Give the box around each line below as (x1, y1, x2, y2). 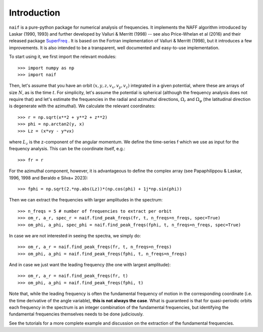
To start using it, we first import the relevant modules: (9, 54, 117, 59)
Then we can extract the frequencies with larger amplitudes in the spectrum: (9, 197, 163, 203)
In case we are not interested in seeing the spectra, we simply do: (9, 233, 141, 238)
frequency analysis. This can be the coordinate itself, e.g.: (9, 146, 125, 152)
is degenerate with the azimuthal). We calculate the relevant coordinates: (9, 103, 156, 109)
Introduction (9, 7, 60, 18)
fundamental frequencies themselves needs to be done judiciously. (9, 311, 144, 317)
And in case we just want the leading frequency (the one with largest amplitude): (9, 262, 171, 268)
